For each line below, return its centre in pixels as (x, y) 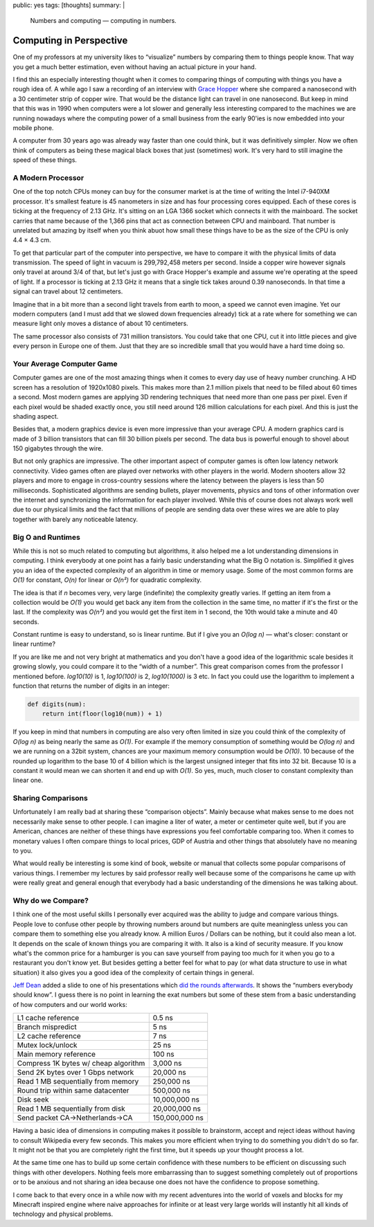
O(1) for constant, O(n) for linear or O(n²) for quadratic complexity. (107, 580)
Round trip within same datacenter (73, 1091)
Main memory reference (56, 1054)
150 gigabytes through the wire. (58, 448)
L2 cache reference (49, 1036)
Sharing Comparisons (50, 798)
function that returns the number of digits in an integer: (91, 686)
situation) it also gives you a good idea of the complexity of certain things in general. (133, 972)
